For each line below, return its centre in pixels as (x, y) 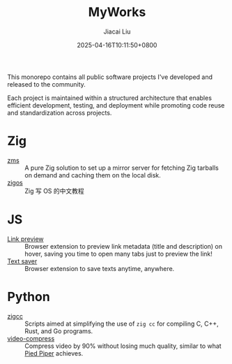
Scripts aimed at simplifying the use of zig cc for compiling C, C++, (122, 323)
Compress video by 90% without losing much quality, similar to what (123, 346)
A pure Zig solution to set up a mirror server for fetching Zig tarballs (122, 168)
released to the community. (46, 84)
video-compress (31, 338)
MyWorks (117, 12)
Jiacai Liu (117, 31)
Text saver (22, 261)
